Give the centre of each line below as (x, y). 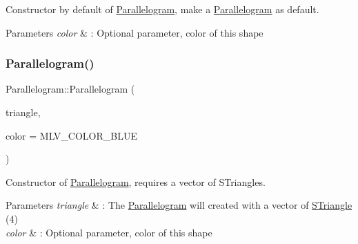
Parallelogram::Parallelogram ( (70, 89)
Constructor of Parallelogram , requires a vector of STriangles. (136, 181)
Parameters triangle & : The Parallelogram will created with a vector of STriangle (179, 205)
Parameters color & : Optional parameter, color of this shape (135, 32)
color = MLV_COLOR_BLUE (71, 135)
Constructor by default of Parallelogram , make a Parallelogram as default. (162, 9)
